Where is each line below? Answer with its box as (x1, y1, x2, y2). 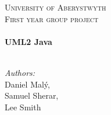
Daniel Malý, (5, 78, 50, 90)
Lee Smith (5, 100, 41, 113)
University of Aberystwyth (5, 1, 106, 13)
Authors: (5, 66, 35, 78)
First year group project (5, 12, 99, 25)
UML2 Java (5, 35, 52, 47)
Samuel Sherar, (5, 89, 59, 102)
